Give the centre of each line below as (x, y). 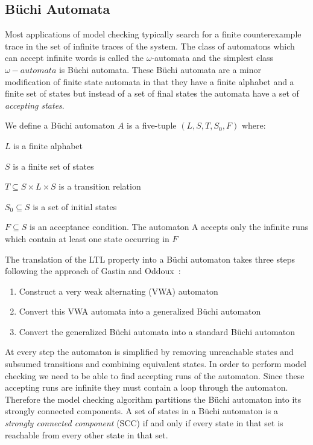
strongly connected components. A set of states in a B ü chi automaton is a (141, 411)
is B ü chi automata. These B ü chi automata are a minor (160, 69)
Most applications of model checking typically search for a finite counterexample (153, 34)
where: (254, 125)
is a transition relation (100, 186)
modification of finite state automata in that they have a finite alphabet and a (150, 81)
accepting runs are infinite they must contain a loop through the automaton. (147, 387)
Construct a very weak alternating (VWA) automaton (119, 291)
